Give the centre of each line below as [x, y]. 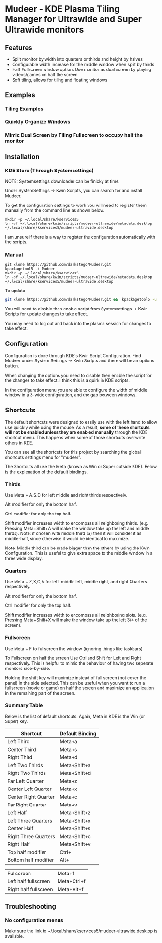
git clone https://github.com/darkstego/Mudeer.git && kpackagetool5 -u [81, 300]
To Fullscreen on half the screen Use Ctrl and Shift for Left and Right [73, 658]
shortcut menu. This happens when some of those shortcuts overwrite [75, 437]
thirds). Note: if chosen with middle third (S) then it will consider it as [73, 533]
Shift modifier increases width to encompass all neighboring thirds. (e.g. [77, 523]
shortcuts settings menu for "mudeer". [43, 457]
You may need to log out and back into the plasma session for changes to [78, 324]
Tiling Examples [24, 109]
